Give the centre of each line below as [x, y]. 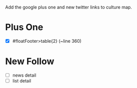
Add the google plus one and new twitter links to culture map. [69, 7]
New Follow [30, 61]
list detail [22, 81]
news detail [24, 75]
